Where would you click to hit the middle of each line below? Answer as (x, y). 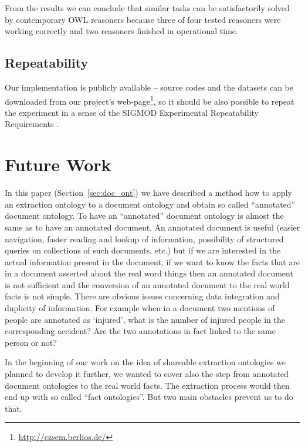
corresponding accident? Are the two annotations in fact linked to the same (140, 331)
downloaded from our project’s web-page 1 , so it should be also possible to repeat (150, 100)
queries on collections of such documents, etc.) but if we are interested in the (143, 250)
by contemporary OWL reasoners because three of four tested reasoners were (143, 19)
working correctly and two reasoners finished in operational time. (121, 31)
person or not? (31, 342)
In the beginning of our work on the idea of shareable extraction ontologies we (145, 362)
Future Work (58, 164)
